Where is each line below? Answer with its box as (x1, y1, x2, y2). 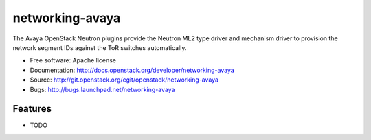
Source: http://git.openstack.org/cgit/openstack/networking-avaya (30, 75, 219, 84)
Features (12, 103, 52, 115)
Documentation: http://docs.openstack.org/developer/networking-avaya (30, 66, 235, 74)
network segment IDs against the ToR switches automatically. (12, 43, 187, 51)
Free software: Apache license (30, 56, 117, 65)
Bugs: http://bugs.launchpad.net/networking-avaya (30, 85, 175, 93)
